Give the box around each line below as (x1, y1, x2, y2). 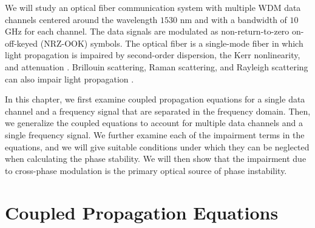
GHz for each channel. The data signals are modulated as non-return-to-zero (5, 25, 290, 38)
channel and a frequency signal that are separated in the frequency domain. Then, (5, 104, 311, 117)
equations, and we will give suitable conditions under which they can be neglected (5, 140, 310, 153)
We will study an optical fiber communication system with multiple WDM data (5, 1, 301, 13)
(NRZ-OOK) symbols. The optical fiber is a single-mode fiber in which (40, 36, 303, 49)
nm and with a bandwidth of (180, 13, 287, 25)
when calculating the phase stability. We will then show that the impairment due (5, 152, 307, 165)
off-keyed (5, 36, 38, 49)
